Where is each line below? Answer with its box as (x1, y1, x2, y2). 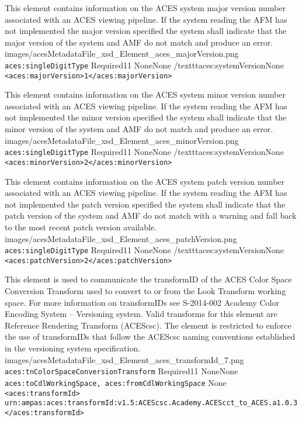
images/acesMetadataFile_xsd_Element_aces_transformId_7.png (5, 353, 244, 365)
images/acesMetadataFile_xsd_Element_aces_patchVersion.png (5, 232, 237, 244)
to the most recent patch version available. (5, 220, 157, 233)
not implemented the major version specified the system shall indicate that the (5, 25, 287, 37)
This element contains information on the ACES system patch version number (5, 175, 285, 187)
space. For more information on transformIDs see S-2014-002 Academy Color (5, 296, 279, 308)
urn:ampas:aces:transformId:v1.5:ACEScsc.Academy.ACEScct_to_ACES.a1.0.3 (5, 399, 298, 408)
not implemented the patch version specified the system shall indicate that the (5, 198, 286, 210)
